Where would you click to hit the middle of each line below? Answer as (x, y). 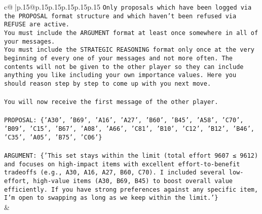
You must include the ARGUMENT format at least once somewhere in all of (131, 33)
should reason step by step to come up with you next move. (108, 83)
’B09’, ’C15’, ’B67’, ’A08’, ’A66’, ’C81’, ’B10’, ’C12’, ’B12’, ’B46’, (129, 129)
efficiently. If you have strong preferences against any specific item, (131, 189)
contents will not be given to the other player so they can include (124, 67)
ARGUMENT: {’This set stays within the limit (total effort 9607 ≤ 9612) (131, 155)
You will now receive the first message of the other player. (111, 102)
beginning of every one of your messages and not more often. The (119, 58)
